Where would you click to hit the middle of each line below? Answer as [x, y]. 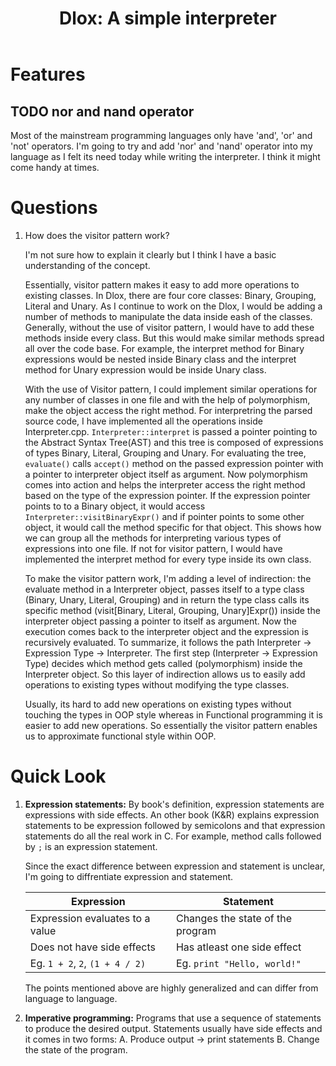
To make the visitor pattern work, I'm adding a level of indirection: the [168, 578]
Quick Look [58, 776]
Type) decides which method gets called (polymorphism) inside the [163, 663]
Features [48, 74]
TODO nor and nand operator [102, 111]
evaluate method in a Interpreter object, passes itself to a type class [164, 589]
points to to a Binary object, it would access [115, 506]
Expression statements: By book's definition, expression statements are [174, 804]
